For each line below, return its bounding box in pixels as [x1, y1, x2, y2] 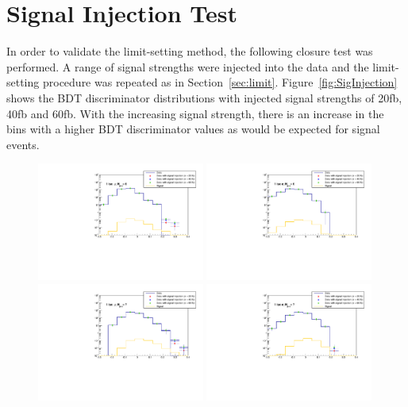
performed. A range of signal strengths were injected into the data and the [6, 58, 369, 75]
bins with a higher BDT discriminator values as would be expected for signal [6, 121, 380, 137]
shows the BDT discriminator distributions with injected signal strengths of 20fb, [6, 89, 402, 106]
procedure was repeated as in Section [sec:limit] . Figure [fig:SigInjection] [42, 74, 398, 90]
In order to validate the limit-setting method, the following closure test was [6, 43, 373, 60]
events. [6, 136, 40, 152]
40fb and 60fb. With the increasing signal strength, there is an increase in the [6, 105, 384, 121]
